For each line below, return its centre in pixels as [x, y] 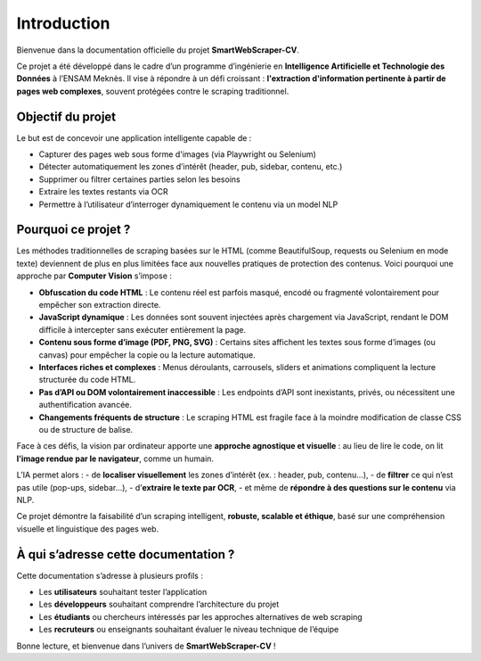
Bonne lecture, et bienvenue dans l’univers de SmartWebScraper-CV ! [146, 646]
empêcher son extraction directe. [100, 305]
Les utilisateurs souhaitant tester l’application [123, 591]
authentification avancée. [86, 405]
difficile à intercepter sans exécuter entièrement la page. [143, 329]
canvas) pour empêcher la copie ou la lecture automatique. [147, 355]
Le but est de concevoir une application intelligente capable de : [134, 137]
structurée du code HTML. [87, 380]
